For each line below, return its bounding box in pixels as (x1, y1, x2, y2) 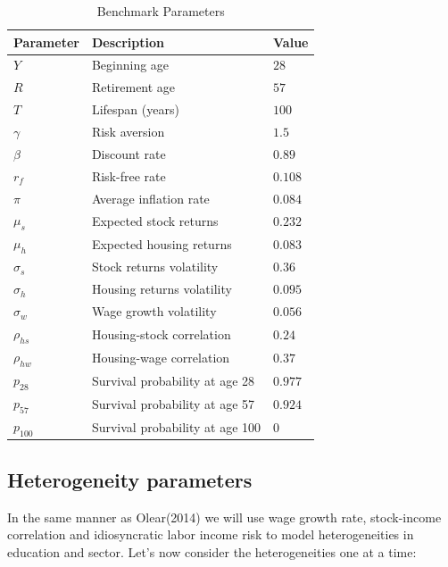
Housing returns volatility (91, 279, 232, 298)
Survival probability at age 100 (91, 417, 261, 436)
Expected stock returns (91, 211, 219, 229)
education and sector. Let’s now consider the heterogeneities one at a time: (7, 542, 417, 561)
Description (91, 32, 164, 51)
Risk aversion (91, 121, 165, 140)
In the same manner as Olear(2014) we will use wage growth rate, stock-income (7, 507, 442, 526)
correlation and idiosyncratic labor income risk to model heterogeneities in (7, 525, 414, 544)
